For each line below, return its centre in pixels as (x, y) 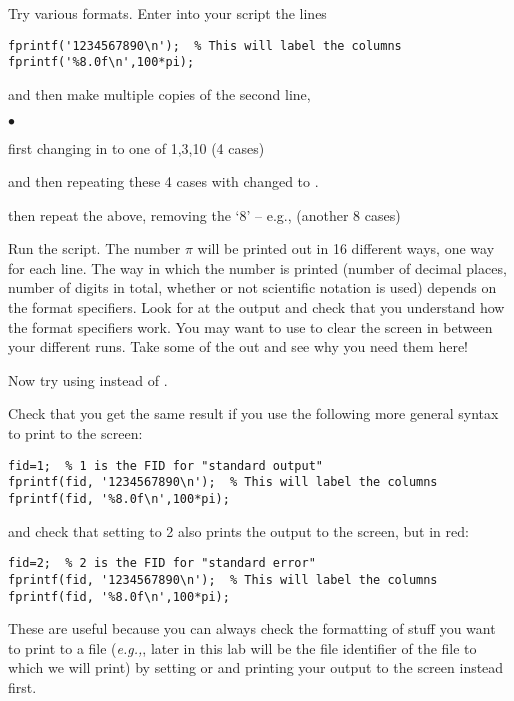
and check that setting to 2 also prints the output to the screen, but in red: (238, 530)
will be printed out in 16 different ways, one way (346, 248)
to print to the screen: (75, 433)
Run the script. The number (94, 248)
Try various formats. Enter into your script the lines (167, 13)
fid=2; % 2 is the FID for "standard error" (162, 563)
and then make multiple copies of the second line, (159, 93)
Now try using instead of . (88, 379)
